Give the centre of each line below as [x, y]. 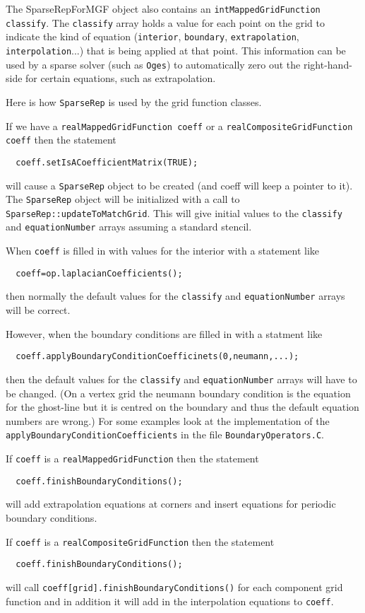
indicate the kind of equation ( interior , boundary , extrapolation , [152, 36]
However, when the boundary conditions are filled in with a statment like [164, 333]
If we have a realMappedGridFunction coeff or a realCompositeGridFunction [179, 125]
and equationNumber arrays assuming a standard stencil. [129, 227]
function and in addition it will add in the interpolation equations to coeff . [170, 601]
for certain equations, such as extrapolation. [121, 78]
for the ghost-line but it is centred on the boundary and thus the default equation [182, 407]
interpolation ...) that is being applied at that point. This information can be [176, 50]
